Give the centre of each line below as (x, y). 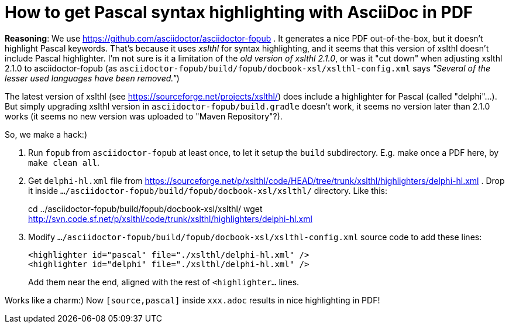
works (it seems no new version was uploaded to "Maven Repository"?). (144, 116)
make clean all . (64, 162)
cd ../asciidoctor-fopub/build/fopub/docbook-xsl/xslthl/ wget (145, 209)
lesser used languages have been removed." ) (92, 78)
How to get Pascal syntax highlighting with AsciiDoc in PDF (239, 12)
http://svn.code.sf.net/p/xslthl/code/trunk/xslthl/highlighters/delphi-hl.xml (170, 218)
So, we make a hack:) (46, 134)
